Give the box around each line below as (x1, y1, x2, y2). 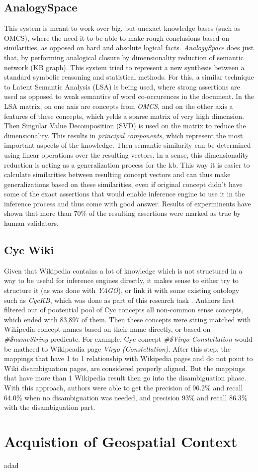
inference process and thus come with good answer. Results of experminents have (4, 198, 251, 208)
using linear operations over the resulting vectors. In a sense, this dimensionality (4, 149, 249, 160)
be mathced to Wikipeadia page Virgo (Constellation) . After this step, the (4, 343, 231, 354)
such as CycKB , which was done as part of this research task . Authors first (4, 294, 235, 305)
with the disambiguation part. (4, 402, 95, 412)
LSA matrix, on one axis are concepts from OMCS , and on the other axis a (4, 100, 233, 111)
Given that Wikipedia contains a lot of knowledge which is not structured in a (4, 265, 243, 276)
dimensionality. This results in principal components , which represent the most (4, 130, 243, 140)
